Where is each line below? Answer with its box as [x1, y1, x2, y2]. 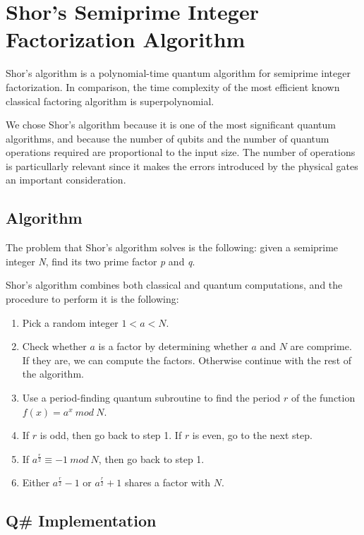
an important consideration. [6, 172, 126, 187]
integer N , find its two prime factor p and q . [6, 253, 195, 268]
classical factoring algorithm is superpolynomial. [6, 93, 214, 108]
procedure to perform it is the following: [6, 291, 179, 306]
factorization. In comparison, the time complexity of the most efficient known [6, 79, 340, 94]
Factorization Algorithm [6, 25, 245, 54]
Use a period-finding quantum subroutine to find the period [22, 390, 281, 405]
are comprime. [290, 339, 352, 354]
